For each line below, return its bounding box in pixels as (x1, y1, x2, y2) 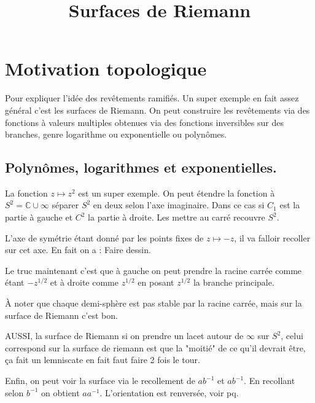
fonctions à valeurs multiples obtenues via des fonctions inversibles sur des (5, 115, 284, 128)
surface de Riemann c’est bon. (5, 308, 118, 321)
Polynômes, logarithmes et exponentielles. (5, 158, 277, 177)
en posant (138, 276, 174, 289)
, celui (281, 329, 303, 342)
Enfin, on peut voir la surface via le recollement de (5, 374, 195, 387)
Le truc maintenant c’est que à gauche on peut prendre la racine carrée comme (5, 264, 302, 276)
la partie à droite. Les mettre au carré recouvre (88, 211, 265, 224)
